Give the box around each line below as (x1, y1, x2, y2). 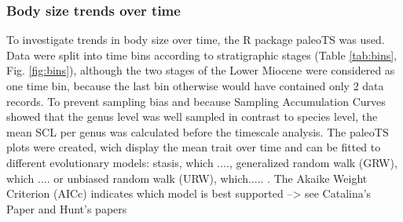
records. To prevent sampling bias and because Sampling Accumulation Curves (6, 93, 386, 109)
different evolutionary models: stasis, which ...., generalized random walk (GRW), (6, 154, 398, 170)
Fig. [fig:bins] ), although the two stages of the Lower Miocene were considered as (6, 62, 395, 78)
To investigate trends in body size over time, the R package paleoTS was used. (6, 31, 385, 48)
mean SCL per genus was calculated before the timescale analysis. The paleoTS (6, 123, 389, 140)
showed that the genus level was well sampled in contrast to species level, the (6, 108, 378, 125)
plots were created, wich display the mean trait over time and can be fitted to (6, 139, 381, 155)
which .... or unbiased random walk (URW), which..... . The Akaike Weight (6, 169, 368, 186)
